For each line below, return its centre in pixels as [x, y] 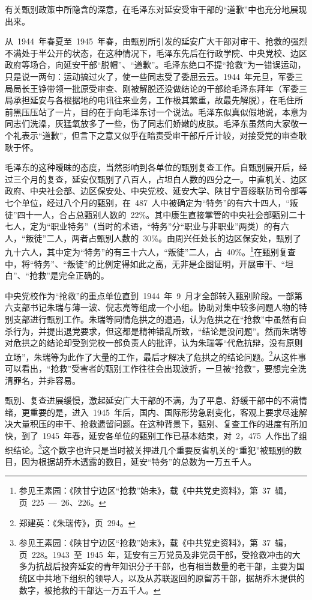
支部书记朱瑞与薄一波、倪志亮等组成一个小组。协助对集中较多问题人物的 [156, 307]
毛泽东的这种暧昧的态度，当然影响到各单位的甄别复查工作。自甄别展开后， [152, 167]
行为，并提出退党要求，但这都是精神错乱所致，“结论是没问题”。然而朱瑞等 [160, 331]
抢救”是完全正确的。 [69, 275]
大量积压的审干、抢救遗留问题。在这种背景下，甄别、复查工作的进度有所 [156, 424]
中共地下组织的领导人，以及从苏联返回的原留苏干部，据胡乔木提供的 [170, 577]
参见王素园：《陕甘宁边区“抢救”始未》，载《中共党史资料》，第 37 [145, 490]
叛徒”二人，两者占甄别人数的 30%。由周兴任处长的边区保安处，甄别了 [163, 238]
